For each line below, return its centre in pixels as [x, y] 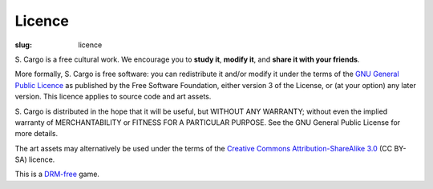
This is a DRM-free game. [57, 174]
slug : [23, 45]
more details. [36, 134]
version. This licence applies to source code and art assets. [113, 97]
